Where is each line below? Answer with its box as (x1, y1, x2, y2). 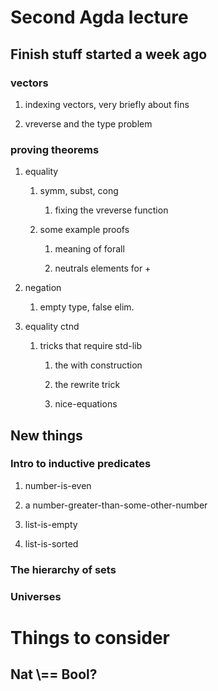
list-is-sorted (24, 537, 79, 550)
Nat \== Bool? (10, 666, 98, 683)
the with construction (54, 359, 143, 371)
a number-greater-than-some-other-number (24, 499, 208, 511)
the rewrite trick (54, 379, 121, 391)
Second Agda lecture (10, 6, 189, 29)
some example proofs (39, 224, 130, 236)
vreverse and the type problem (24, 117, 153, 130)
